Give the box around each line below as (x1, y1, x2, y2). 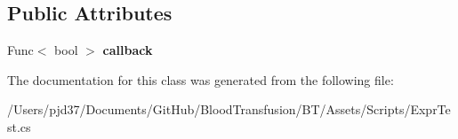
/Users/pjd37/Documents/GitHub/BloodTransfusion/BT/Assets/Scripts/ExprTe (7, 100, 451, 119)
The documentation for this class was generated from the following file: (7, 70, 394, 89)
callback (102, 41, 153, 59)
